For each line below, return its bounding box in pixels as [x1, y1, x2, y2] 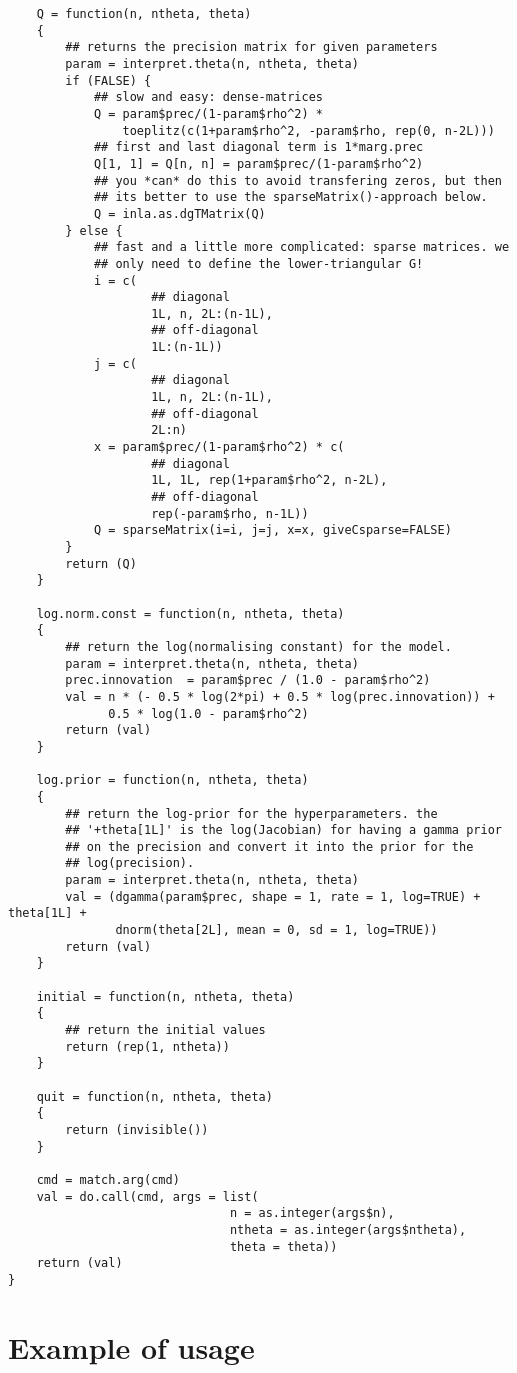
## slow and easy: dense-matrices [93, 90, 323, 105]
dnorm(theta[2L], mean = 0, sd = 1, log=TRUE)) [115, 923, 438, 938]
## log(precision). [65, 856, 195, 871]
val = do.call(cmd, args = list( [36, 1189, 259, 1204]
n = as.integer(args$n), [229, 1206, 395, 1221]
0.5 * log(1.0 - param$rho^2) [108, 706, 309, 721]
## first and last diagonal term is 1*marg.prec [93, 140, 424, 155]
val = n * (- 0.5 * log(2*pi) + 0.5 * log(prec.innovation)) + [65, 689, 495, 704]
